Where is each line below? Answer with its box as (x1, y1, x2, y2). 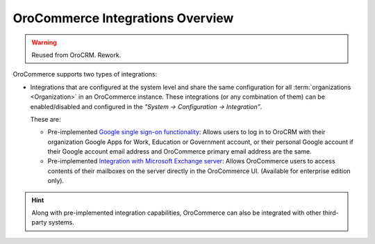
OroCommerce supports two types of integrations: (12, 70, 158, 79)
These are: (30, 115, 62, 123)
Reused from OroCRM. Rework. (31, 51, 122, 59)
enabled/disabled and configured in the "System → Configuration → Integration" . (30, 102, 262, 111)
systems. (48, 218, 74, 227)
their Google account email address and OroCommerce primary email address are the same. (47, 147, 312, 156)
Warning (31, 38, 57, 47)
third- (322, 209, 340, 217)
